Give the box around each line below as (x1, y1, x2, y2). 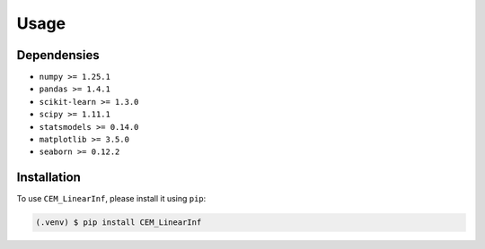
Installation (16, 170, 81, 185)
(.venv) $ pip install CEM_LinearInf (35, 218, 202, 228)
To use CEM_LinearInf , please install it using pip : (16, 193, 207, 204)
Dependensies (16, 47, 101, 63)
